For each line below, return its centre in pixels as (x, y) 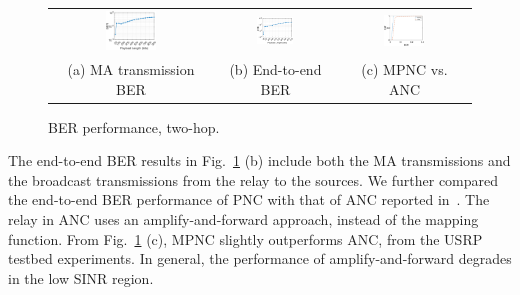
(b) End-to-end (275, 68)
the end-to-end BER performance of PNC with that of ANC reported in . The (249, 199)
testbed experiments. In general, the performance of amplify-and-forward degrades (260, 258)
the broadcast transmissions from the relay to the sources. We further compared (253, 179)
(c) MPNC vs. (404, 68)
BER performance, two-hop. (134, 126)
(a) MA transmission (131, 68)
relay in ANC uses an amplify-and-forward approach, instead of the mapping (243, 219)
